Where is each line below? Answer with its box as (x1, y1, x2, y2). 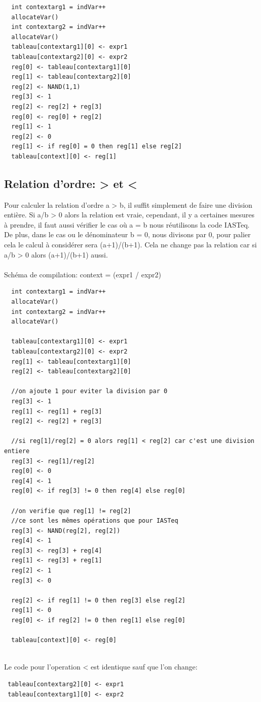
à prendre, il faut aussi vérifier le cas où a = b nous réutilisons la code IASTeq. (4, 219, 250, 230)
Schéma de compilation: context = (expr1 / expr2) (4, 269, 162, 279)
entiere (4, 447, 30, 455)
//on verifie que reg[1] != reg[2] (11, 507, 131, 515)
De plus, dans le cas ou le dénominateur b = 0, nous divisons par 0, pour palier (4, 229, 251, 240)
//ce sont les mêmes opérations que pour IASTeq (11, 517, 178, 525)
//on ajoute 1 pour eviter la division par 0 (11, 388, 168, 395)
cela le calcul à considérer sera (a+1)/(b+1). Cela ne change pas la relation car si (4, 239, 257, 250)
